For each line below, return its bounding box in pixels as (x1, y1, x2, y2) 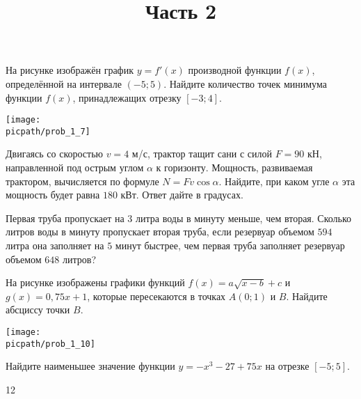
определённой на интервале (6, 76, 122, 91)
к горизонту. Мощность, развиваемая (156, 160, 313, 175)
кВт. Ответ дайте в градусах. (120, 187, 243, 202)
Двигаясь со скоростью (6, 146, 104, 161)
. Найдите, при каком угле (218, 173, 330, 188)
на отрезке (265, 359, 310, 373)
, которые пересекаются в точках (87, 288, 226, 303)
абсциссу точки (6, 302, 70, 317)
